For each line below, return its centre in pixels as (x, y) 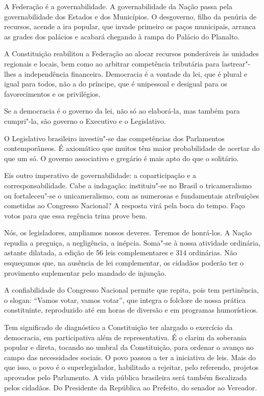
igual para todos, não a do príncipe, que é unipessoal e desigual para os (116, 84)
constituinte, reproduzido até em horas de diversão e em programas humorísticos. (131, 310)
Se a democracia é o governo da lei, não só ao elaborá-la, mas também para (122, 111)
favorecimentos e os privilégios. (52, 93)
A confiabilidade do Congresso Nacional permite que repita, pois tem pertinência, (131, 290)
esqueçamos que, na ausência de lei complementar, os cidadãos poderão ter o (124, 263)
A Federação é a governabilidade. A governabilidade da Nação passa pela (118, 6)
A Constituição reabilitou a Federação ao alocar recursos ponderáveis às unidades (131, 53)
